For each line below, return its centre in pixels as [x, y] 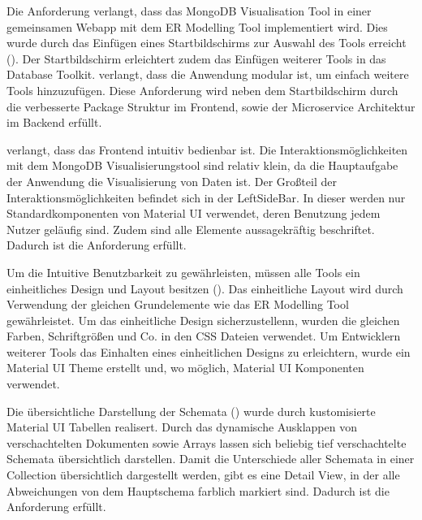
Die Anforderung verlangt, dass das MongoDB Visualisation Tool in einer [189, 11]
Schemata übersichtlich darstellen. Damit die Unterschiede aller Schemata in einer [211, 459]
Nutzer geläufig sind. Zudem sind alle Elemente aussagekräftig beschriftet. [191, 229]
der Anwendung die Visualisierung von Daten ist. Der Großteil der [172, 181]
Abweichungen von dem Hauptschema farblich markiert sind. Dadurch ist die [198, 490]
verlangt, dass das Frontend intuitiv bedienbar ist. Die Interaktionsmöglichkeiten [207, 149]
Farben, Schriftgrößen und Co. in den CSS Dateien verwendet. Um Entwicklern [204, 336]
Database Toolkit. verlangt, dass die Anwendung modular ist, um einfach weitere [208, 74]
